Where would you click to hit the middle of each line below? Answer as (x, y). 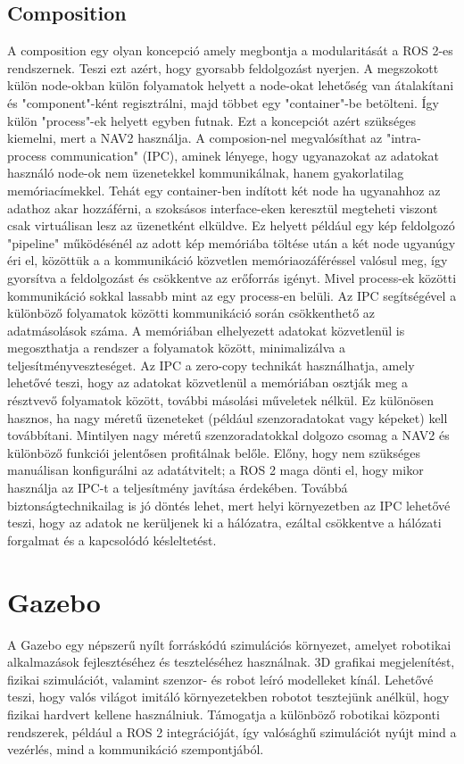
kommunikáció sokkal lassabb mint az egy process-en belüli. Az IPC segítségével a (232, 295)
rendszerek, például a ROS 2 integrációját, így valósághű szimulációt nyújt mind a (232, 731)
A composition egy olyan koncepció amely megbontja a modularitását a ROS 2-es (230, 50)
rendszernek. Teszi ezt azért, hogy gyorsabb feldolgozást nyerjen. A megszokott (223, 67)
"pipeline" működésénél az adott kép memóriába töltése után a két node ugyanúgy (232, 242)
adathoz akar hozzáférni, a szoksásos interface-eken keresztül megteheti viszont (223, 208)
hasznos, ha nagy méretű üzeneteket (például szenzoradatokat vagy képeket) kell (228, 417)
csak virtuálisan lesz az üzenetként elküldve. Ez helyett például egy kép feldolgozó (231, 225)
